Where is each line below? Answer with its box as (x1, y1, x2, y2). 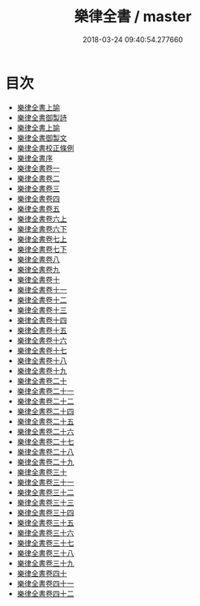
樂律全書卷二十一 (16, 386, 74, 395)
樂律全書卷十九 (16, 365, 67, 375)
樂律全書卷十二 (16, 295, 67, 305)
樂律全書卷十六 (16, 335, 67, 345)
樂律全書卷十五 (16, 325, 67, 335)
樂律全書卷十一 (16, 284, 67, 294)
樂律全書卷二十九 (16, 457, 74, 467)
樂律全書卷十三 (16, 305, 67, 314)
